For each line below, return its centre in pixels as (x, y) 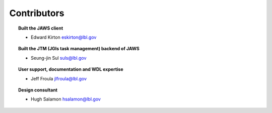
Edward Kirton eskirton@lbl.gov (64, 37)
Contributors (37, 13)
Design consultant (38, 90)
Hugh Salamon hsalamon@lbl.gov (66, 99)
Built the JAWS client (41, 28)
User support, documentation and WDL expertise (71, 69)
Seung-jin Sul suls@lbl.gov (59, 58)
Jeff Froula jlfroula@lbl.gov (59, 78)
